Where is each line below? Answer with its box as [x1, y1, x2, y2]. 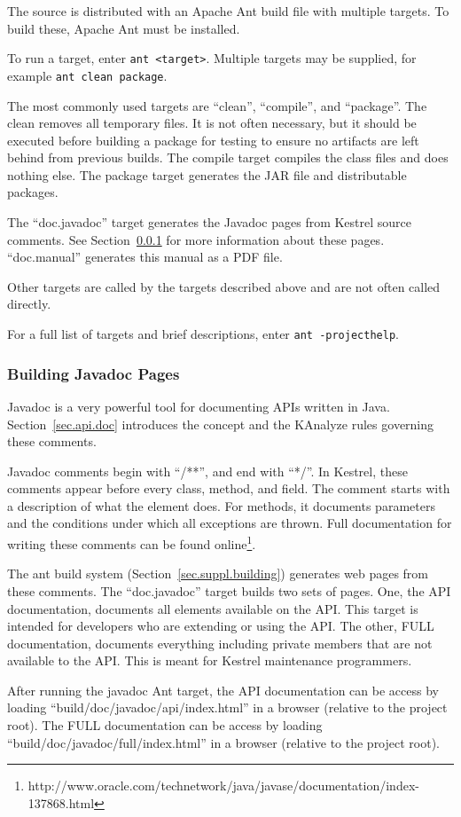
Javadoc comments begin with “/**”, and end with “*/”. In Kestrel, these [7, 461, 408, 480]
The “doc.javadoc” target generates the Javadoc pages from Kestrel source [7, 213, 412, 232]
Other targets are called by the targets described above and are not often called [7, 277, 441, 295]
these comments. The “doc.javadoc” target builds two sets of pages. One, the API [7, 581, 451, 600]
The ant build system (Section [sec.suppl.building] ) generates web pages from [7, 564, 429, 583]
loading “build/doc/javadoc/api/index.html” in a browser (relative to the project [7, 698, 448, 717]
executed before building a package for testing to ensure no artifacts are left [7, 130, 419, 149]
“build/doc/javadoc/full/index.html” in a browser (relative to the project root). [7, 733, 440, 751]
